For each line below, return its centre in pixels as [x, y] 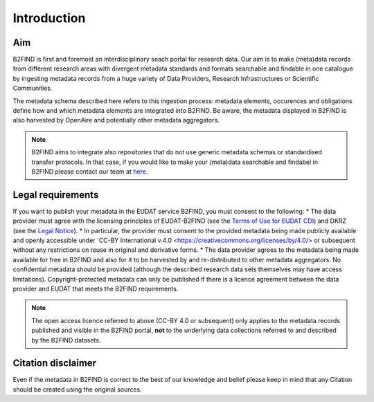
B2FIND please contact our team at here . [90, 171]
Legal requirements [56, 195]
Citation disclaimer [55, 363]
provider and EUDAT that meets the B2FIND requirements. [96, 289]
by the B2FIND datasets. [66, 340]
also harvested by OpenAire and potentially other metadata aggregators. [116, 120]
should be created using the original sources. [77, 389]
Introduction [49, 18]
